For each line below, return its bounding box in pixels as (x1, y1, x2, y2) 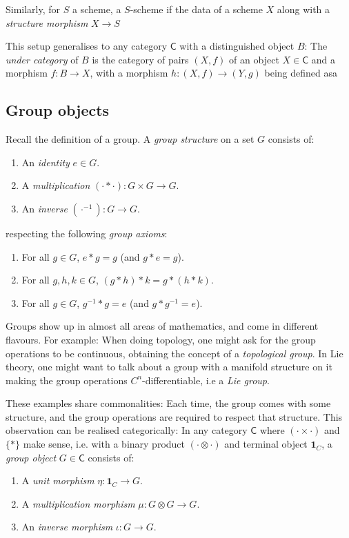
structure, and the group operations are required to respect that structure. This (6, 409, 343, 424)
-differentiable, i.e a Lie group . (142, 372, 270, 387)
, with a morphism (90, 66, 168, 80)
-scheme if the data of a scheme (130, 2, 263, 16)
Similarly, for (6, 2, 61, 16)
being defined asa (264, 66, 337, 80)
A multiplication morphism (21, 496, 135, 510)
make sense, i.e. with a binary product (23, 437, 186, 451)
